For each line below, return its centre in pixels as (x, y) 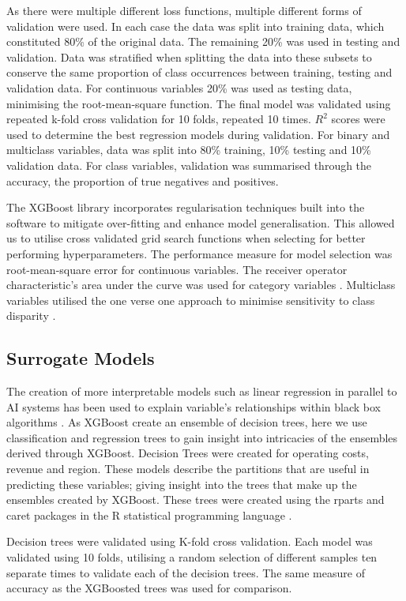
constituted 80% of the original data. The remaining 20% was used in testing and (203, 41)
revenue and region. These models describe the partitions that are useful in (188, 469)
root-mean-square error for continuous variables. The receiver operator (177, 269)
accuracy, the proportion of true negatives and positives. (143, 180)
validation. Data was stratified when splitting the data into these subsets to (189, 56)
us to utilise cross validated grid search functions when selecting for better (186, 238)
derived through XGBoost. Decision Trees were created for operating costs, (188, 453)
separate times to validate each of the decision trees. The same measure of (186, 572)
